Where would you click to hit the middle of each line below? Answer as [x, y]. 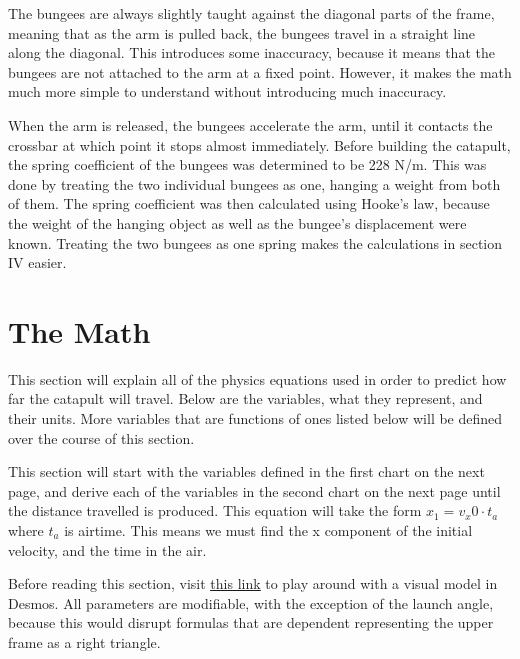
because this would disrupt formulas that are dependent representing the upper [251, 622]
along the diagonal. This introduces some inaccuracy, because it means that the [251, 52]
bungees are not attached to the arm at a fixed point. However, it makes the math [260, 71]
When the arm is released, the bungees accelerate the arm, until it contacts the [250, 124]
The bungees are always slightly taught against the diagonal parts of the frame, [251, 13]
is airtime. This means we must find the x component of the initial [268, 530]
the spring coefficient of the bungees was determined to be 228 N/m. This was [247, 164]
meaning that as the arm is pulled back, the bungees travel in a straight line [242, 32]
